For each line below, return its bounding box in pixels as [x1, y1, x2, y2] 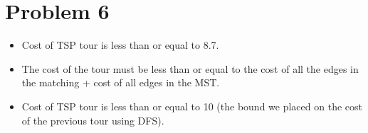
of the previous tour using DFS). [21, 112, 164, 127]
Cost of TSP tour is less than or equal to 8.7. [21, 37, 219, 52]
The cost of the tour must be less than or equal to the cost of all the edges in [21, 61, 359, 76]
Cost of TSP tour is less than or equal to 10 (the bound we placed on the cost [21, 98, 362, 113]
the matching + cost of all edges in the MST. [21, 75, 220, 90]
